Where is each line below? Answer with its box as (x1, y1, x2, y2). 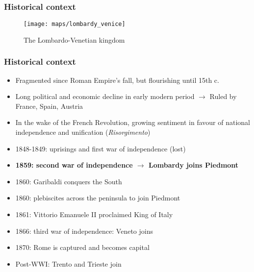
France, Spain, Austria (15, 100, 83, 111)
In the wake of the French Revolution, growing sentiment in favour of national (15, 117, 250, 127)
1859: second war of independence (15, 160, 133, 170)
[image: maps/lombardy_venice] (24, 21, 126, 28)
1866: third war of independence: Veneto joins (15, 225, 153, 236)
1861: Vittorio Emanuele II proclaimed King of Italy (15, 209, 173, 220)
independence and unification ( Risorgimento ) (15, 127, 151, 137)
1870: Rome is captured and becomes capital (15, 242, 150, 252)
